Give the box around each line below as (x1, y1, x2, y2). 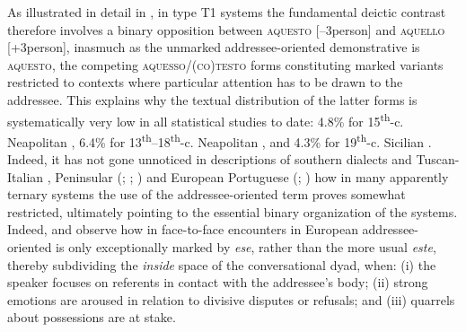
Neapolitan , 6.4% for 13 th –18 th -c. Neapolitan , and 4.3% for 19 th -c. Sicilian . (7, 129, 432, 151)
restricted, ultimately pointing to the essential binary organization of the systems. (7, 202, 458, 221)
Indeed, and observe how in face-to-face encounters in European (7, 220, 358, 239)
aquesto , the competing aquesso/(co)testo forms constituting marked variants (7, 55, 444, 74)
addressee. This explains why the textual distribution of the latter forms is (7, 90, 418, 109)
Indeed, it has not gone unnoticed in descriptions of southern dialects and (7, 150, 412, 169)
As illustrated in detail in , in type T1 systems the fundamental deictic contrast (7, 3, 446, 21)
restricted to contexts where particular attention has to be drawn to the (7, 73, 403, 92)
